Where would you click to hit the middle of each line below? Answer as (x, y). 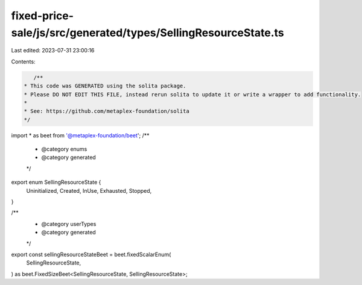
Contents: (23, 61)
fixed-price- (43, 16)
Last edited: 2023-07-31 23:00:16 (53, 51)
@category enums (64, 149)
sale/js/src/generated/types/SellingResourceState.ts (148, 33)
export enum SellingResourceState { (56, 182)
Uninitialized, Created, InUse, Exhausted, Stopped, (89, 190)
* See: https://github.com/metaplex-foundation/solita (106, 111)
